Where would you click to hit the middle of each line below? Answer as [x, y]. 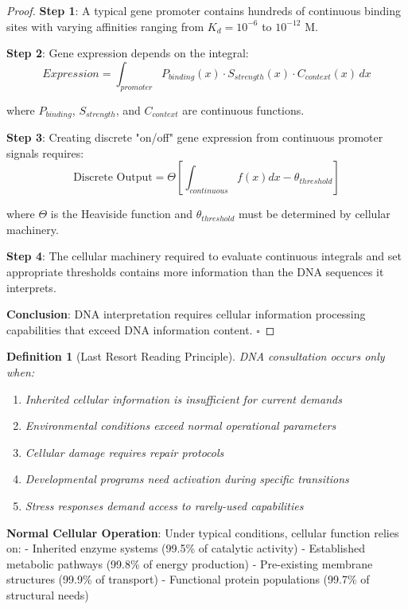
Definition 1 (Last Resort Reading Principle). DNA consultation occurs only [196, 356]
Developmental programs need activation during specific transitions [187, 479]
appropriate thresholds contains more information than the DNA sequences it [195, 271]
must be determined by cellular [315, 214]
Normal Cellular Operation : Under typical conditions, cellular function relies [203, 532]
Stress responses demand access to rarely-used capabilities [164, 505]
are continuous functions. [243, 109]
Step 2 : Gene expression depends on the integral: [128, 53]
